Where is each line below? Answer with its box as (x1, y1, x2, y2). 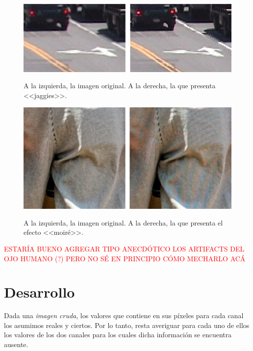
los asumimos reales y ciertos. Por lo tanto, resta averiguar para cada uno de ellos (4, 320, 250, 330)
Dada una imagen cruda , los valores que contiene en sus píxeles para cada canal (4, 310, 244, 321)
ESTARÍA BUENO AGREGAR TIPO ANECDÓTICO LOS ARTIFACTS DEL (4, 243, 245, 253)
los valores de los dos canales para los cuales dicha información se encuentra (4, 329, 232, 340)
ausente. (4, 339, 28, 350)
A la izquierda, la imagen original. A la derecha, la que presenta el (24, 217, 223, 227)
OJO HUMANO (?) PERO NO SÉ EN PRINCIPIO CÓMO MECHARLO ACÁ (4, 253, 246, 263)
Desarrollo (4, 282, 75, 302)
